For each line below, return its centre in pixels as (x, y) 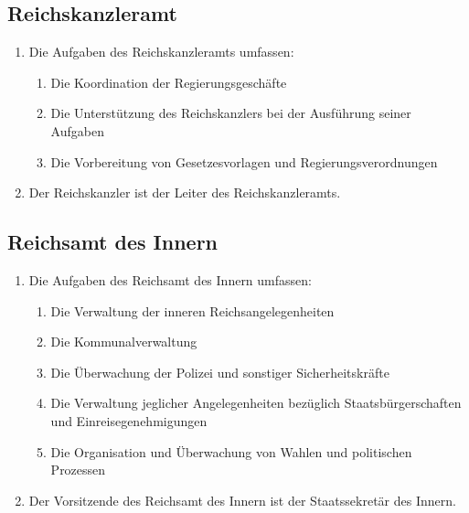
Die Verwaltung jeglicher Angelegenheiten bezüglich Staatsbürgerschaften (256, 403)
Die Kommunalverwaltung (124, 342)
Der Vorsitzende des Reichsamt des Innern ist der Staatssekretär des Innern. (242, 500)
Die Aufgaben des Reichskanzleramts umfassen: (161, 52)
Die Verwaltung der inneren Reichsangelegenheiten (192, 310)
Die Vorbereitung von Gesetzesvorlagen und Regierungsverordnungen (244, 161)
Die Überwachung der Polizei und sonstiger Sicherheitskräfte (220, 372)
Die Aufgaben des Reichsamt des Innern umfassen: (170, 279)
